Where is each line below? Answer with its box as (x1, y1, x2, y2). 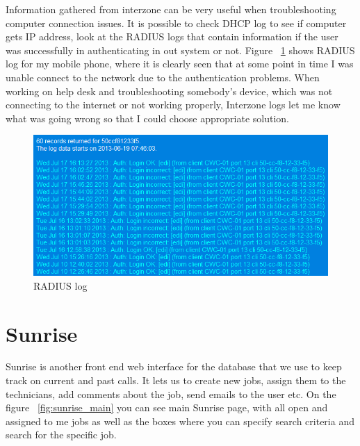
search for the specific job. (6, 427, 117, 442)
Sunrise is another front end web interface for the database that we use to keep (6, 359, 342, 374)
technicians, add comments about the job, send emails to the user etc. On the (6, 386, 336, 401)
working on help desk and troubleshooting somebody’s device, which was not (6, 83, 333, 98)
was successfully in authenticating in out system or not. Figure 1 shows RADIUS (6, 42, 355, 57)
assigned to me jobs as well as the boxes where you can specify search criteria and (6, 413, 354, 428)
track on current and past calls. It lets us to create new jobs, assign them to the (6, 373, 346, 388)
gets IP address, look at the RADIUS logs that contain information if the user (6, 29, 338, 44)
